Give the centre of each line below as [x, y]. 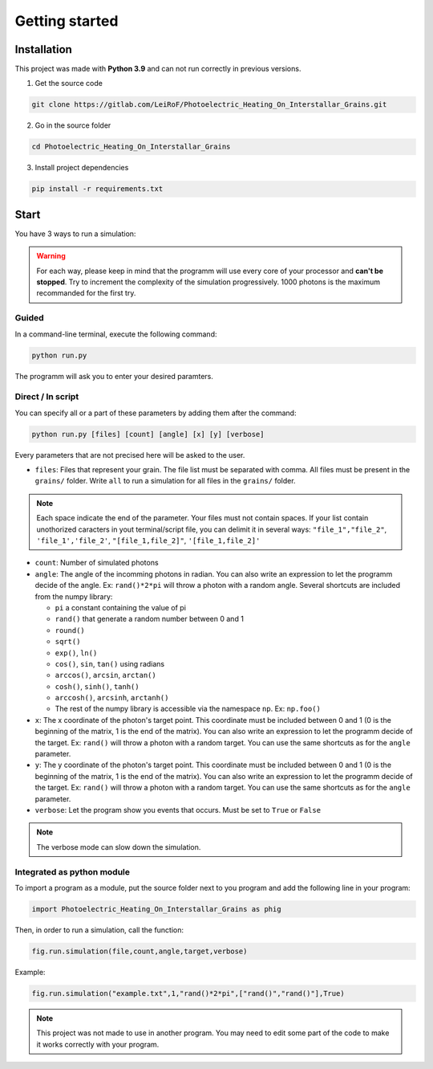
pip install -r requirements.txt [97, 189]
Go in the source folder [73, 125]
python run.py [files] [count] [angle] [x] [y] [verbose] [148, 434]
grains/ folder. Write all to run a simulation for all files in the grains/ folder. [165, 481]
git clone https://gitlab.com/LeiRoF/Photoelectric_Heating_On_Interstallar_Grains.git [209, 105]
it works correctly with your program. [98, 1044]
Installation [43, 49]
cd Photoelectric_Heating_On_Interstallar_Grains [131, 147]
